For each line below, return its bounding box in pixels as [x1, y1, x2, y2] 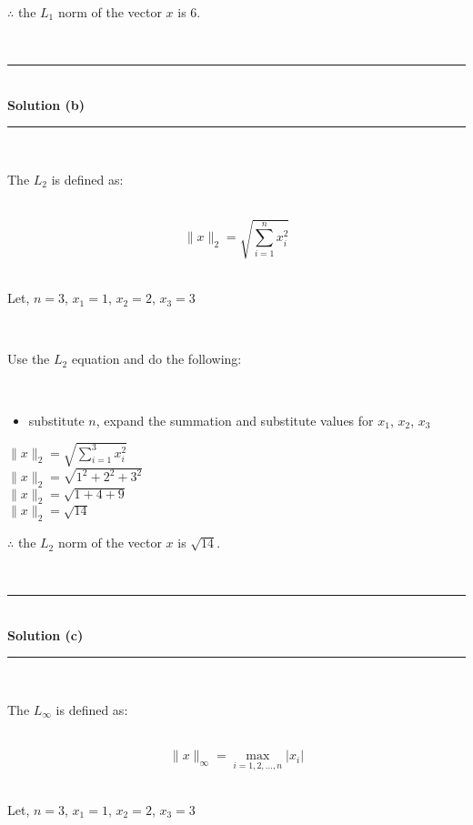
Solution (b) [7, 95, 85, 114]
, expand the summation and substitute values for [96, 410, 374, 429]
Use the [7, 349, 50, 368]
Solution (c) [7, 625, 84, 644]
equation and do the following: [71, 349, 242, 368]
